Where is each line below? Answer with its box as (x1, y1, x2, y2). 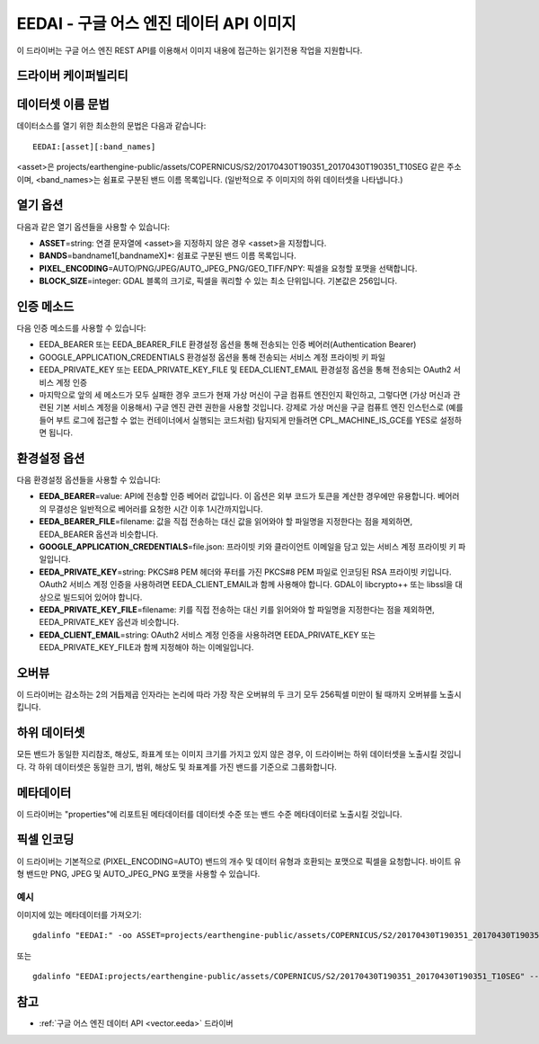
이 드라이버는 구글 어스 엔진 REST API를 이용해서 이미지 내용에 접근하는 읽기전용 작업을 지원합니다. (16, 45, 363, 56)
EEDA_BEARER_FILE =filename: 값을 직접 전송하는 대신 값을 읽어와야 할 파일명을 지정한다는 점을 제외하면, (39, 516, 413, 527)
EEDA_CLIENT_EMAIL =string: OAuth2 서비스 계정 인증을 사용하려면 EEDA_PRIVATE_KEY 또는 (39, 629, 376, 640)
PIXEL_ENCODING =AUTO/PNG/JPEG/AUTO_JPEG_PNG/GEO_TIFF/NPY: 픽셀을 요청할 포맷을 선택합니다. (39, 263, 418, 273)
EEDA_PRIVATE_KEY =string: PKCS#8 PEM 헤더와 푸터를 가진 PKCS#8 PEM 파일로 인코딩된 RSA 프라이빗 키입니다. (39, 567, 452, 577)
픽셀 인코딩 (16, 832, 75, 847)
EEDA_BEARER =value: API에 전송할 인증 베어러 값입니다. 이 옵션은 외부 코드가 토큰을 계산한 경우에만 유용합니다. (39, 491, 436, 502)
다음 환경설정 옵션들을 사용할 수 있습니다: (16, 475, 161, 486)
